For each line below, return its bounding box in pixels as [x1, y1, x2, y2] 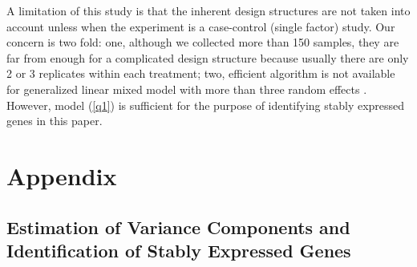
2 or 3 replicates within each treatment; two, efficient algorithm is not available [6, 65, 395, 82]
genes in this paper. [6, 112, 103, 129]
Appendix [6, 159, 117, 192]
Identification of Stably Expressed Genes [6, 237, 351, 262]
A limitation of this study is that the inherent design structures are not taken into [6, 2, 411, 18]
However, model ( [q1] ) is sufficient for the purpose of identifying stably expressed [6, 96, 405, 113]
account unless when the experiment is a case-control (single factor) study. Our [6, 18, 395, 34]
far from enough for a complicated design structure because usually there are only [6, 49, 409, 66]
